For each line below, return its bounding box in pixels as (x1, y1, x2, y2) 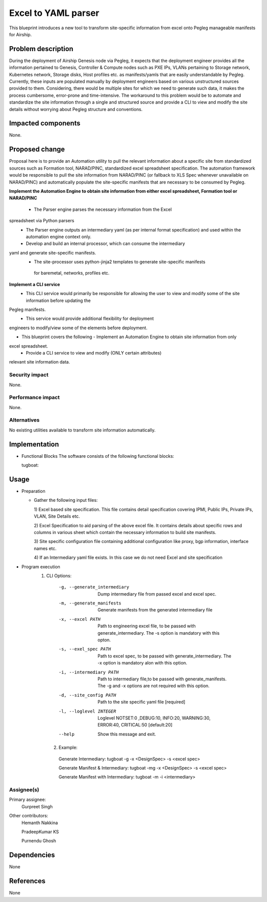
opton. (97, 637, 111, 643)
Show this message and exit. (97, 731, 156, 737)
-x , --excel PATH (58, 616, 101, 622)
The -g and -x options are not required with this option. (97, 683, 210, 689)
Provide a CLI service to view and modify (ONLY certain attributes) (26, 350, 162, 356)
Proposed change (9, 145, 65, 154)
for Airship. (9, 31, 32, 37)
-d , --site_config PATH (58, 692, 116, 698)
